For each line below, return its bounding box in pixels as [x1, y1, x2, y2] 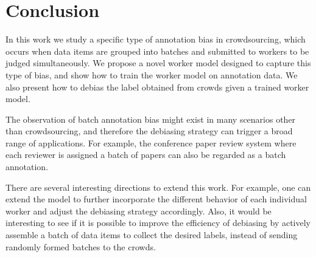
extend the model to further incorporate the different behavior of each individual [5, 193, 307, 205]
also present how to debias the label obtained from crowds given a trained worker [5, 80, 309, 93]
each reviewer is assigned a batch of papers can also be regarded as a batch [5, 148, 286, 161]
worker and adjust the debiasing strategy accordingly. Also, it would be [5, 204, 272, 217]
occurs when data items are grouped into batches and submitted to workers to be [5, 44, 309, 57]
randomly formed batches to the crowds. [5, 240, 156, 253]
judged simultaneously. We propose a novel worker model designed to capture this [5, 57, 311, 69]
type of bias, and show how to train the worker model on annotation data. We [5, 68, 298, 81]
